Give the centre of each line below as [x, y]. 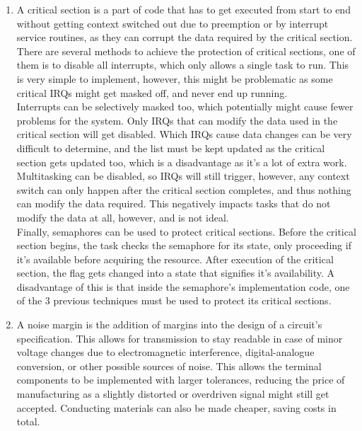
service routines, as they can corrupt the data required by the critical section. [185, 37]
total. [28, 421]
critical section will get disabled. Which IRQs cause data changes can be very [184, 134]
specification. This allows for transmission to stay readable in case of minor [180, 338]
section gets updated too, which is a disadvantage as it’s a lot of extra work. [182, 162]
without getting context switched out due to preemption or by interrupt [173, 23]
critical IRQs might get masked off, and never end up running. [152, 92]
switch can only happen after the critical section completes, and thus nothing [184, 189]
